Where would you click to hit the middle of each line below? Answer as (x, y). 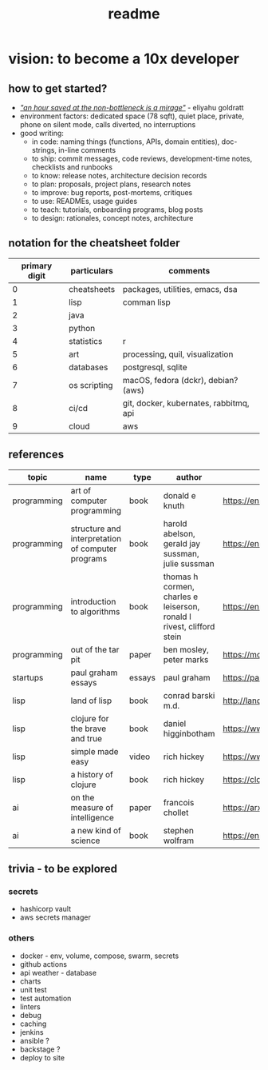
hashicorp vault (45, 909)
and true (86, 738)
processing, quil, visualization (178, 354)
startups (28, 677)
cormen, (179, 586)
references (36, 455)
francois (179, 802)
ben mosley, (186, 649)
